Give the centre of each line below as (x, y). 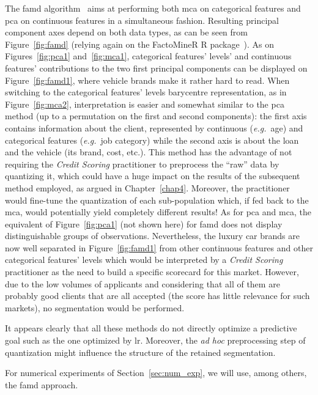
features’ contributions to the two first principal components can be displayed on (156, 68)
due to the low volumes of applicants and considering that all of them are (142, 283)
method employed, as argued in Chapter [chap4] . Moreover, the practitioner (147, 187)
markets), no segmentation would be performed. (95, 307)
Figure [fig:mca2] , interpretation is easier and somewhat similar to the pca (145, 104)
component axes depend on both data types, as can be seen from (126, 32)
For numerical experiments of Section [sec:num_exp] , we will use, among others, (156, 373)
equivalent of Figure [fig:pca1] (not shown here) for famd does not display (144, 223)
